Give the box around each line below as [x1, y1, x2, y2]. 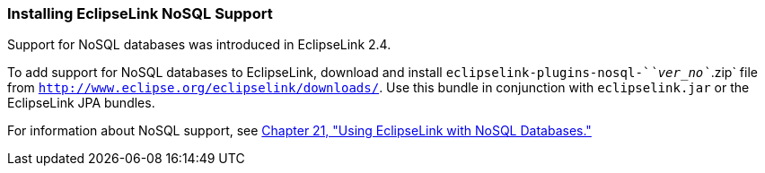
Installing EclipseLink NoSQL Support [7, 4, 273, 22]
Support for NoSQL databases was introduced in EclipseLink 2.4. [7, 37, 391, 53]
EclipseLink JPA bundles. [7, 95, 155, 111]
